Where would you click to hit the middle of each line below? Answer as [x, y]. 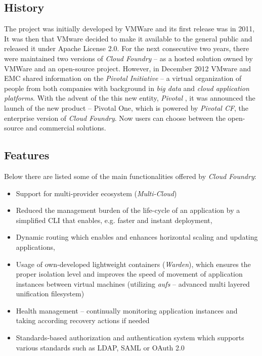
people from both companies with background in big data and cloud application [127, 88]
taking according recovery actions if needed [83, 320]
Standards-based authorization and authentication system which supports [130, 338]
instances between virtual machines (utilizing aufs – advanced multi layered [133, 283]
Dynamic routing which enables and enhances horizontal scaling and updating [137, 237]
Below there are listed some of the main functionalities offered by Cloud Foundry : [130, 176]
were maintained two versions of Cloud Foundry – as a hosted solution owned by [128, 58]
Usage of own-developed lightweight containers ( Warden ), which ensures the [133, 264]
